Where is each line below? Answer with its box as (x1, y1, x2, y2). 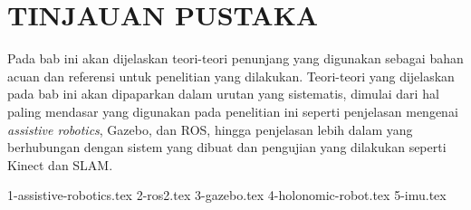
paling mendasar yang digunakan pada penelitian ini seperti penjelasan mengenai (7, 101, 458, 120)
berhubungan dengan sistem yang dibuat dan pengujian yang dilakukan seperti (7, 138, 447, 157)
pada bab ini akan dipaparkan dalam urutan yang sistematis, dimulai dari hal (7, 84, 439, 103)
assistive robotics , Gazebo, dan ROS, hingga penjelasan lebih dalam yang (7, 119, 413, 138)
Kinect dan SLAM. (7, 155, 113, 174)
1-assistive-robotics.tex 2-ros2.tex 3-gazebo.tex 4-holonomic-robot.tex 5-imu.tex (7, 186, 447, 205)
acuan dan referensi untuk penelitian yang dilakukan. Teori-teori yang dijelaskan (7, 66, 455, 85)
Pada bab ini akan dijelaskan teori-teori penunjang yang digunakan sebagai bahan (7, 49, 464, 68)
